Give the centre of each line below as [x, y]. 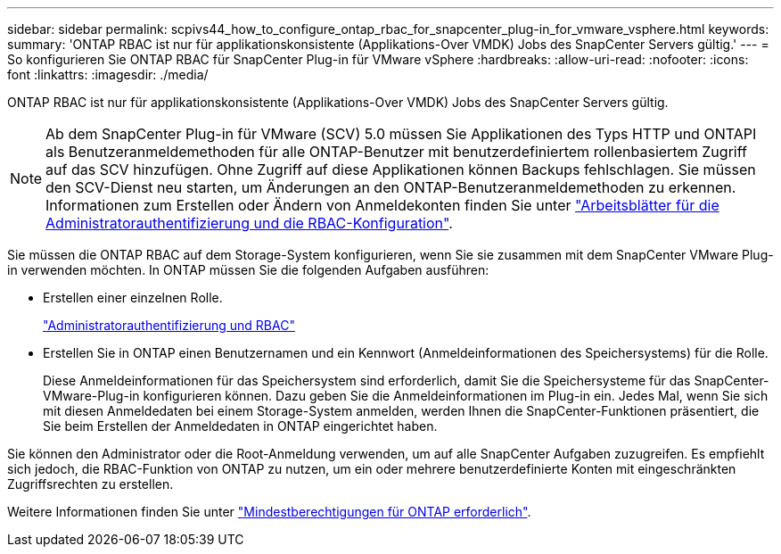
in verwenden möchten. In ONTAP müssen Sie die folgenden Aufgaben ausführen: [248, 270]
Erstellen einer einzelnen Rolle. [133, 298]
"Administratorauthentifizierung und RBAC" [169, 325]
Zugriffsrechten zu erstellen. [90, 484]
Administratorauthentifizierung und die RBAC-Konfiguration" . [249, 223]
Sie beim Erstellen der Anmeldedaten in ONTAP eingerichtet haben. [240, 426]
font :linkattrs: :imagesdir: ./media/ [108, 74]
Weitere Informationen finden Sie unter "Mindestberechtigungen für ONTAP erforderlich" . [269, 512]
